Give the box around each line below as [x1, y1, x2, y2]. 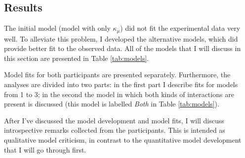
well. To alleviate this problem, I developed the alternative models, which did [4, 33, 238, 44]
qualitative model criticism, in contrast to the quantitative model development [4, 135, 242, 145]
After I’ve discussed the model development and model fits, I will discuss [4, 115, 224, 125]
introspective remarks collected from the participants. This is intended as [4, 125, 225, 135]
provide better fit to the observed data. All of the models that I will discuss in [4, 43, 241, 53]
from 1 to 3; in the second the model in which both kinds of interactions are [4, 89, 234, 99]
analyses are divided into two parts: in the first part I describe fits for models [4, 79, 238, 90]
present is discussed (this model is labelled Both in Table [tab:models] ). [4, 99, 219, 109]
